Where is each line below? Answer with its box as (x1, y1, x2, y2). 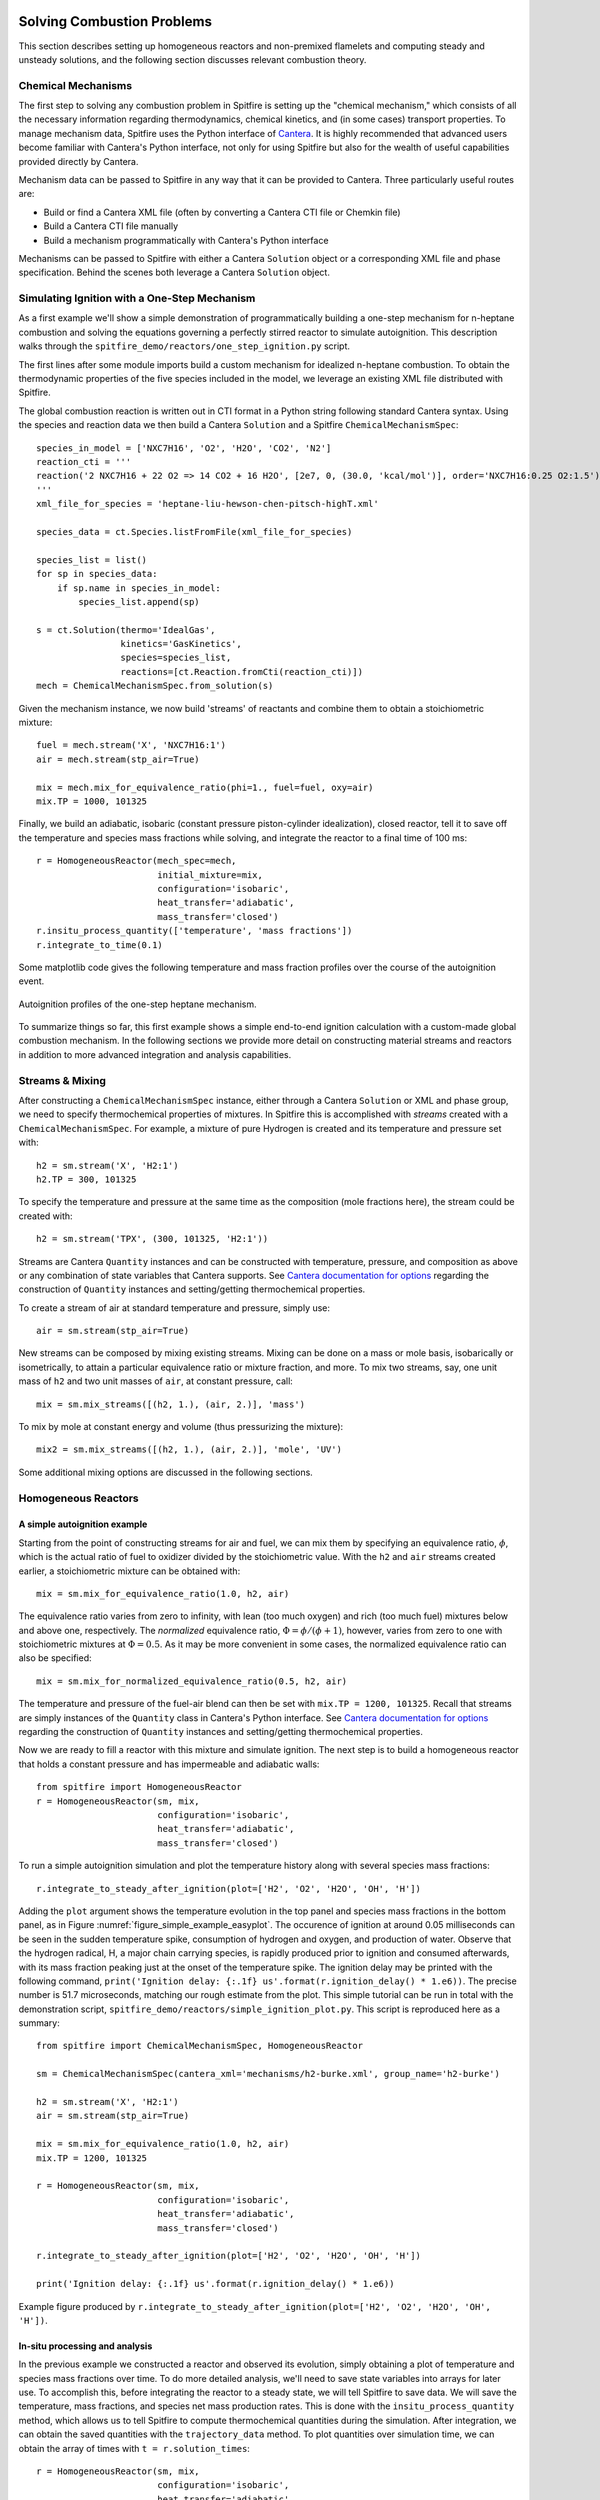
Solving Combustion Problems (18, 13, 212, 30)
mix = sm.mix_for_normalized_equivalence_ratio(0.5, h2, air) (36, 1675, 348, 1687)
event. (18, 975, 45, 987)
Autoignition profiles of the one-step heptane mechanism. (18, 998, 257, 1010)
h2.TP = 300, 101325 (36, 1173, 137, 1185)
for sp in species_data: (36, 568, 158, 580)
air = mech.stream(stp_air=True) (36, 753, 200, 765)
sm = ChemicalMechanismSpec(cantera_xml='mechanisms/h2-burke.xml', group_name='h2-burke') (36, 2068, 500, 2080)
